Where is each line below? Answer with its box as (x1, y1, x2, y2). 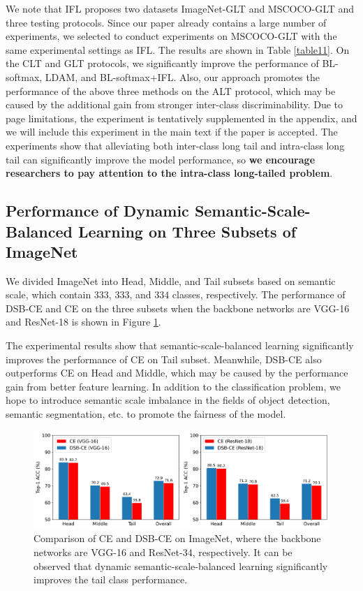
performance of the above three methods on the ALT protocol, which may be (6, 83, 336, 98)
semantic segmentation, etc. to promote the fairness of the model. (6, 407, 286, 421)
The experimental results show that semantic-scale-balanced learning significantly (6, 338, 354, 353)
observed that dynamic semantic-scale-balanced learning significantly (34, 558, 328, 573)
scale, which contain (6, 287, 91, 302)
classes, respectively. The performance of (172, 287, 346, 302)
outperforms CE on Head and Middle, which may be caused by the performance (6, 365, 348, 380)
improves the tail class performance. (34, 572, 188, 587)
